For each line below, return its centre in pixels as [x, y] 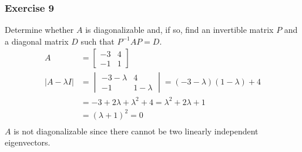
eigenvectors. [28, 142]
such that [98, 41]
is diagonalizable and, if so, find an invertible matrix [179, 30]
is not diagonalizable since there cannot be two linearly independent [136, 131]
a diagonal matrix [37, 41]
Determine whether [39, 30]
